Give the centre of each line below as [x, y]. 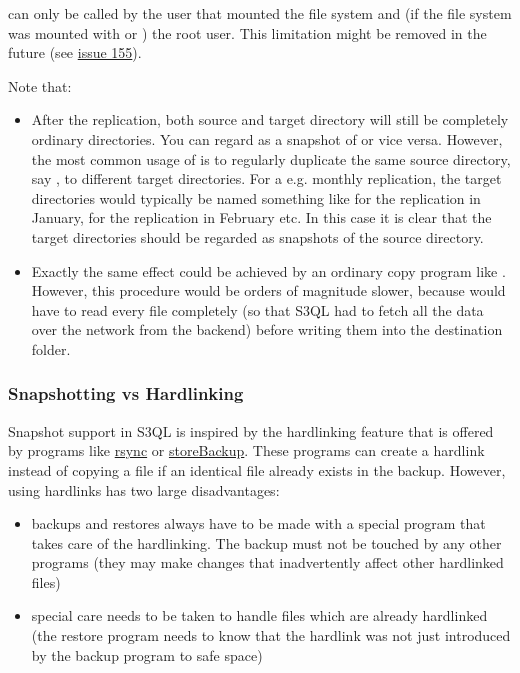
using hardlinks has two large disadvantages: [144, 489]
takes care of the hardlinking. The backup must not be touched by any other [266, 542]
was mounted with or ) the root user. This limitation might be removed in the [247, 32]
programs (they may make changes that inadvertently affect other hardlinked [267, 562]
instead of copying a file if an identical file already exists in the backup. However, [257, 469]
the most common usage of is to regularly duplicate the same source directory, [271, 158]
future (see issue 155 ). [75, 52]
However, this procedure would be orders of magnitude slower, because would [268, 290]
